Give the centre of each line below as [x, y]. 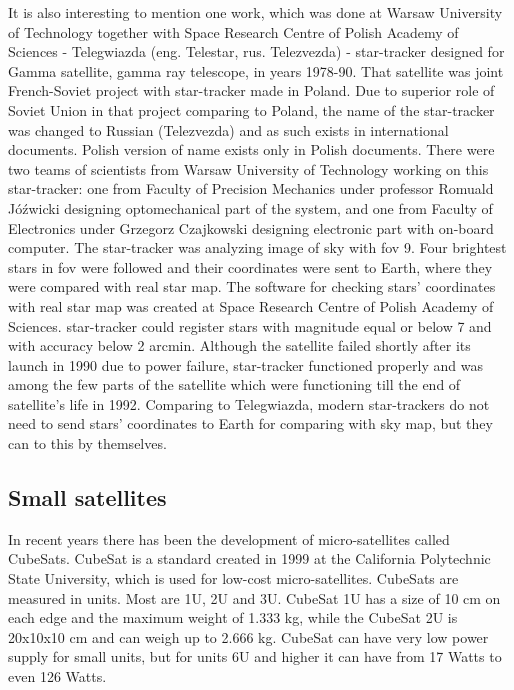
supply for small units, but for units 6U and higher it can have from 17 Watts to [255, 656]
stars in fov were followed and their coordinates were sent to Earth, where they [250, 266]
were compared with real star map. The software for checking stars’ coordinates [252, 286]
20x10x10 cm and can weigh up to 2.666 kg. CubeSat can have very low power [248, 636]
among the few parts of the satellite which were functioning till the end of [234, 384]
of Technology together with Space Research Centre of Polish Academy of [233, 31]
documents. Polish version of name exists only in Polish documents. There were [251, 149]
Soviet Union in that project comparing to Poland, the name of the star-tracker [251, 109]
